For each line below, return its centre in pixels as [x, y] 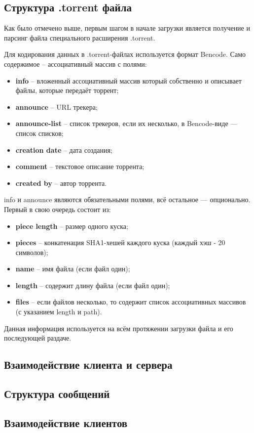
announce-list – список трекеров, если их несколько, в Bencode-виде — [127, 123]
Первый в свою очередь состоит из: [57, 209]
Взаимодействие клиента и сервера [88, 365]
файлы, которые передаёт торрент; [67, 90]
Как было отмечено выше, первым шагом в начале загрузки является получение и [127, 28]
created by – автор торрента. [61, 183]
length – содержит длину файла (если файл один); [93, 285]
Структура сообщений [57, 394]
